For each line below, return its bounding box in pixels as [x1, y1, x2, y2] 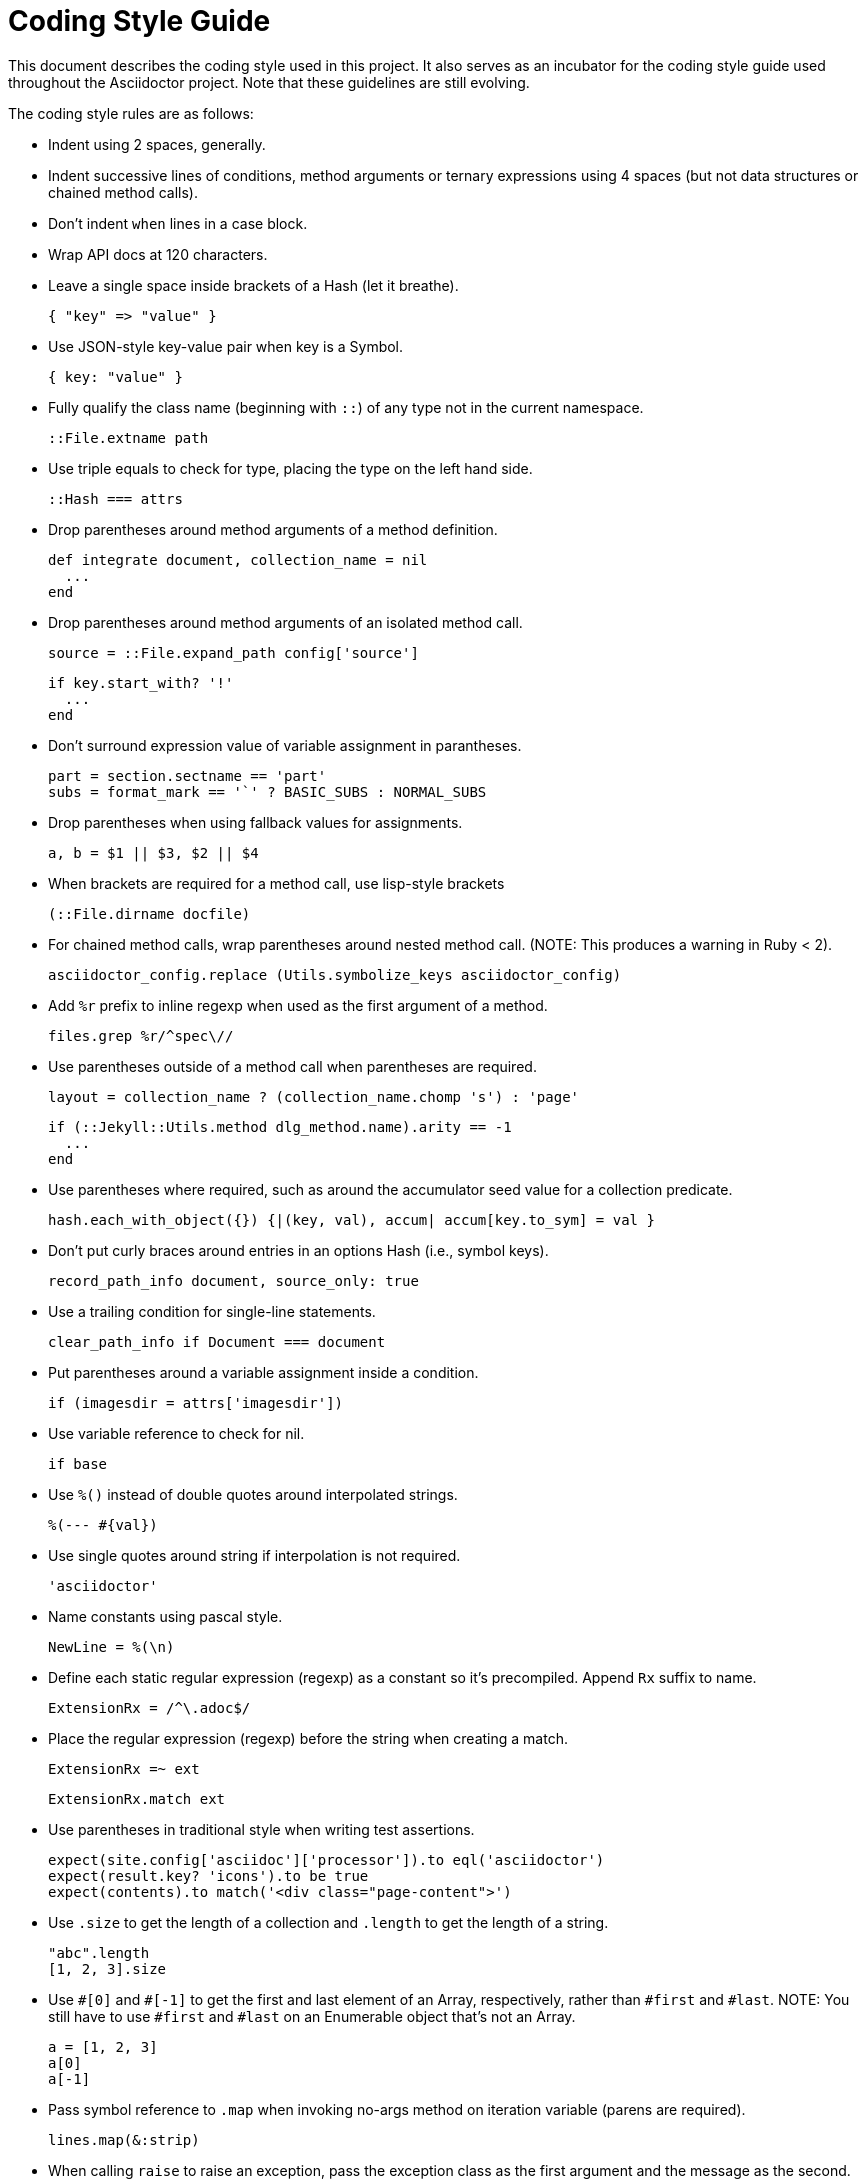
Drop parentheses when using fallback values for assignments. [48, 813, 463, 831]
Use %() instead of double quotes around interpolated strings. [48, 1485, 458, 1503]
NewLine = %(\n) [48, 1638, 175, 1655]
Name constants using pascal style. [48, 1607, 283, 1625]
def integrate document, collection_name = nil [48, 551, 428, 568]
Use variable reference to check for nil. [48, 1424, 305, 1442]
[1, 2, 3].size [48, 1960, 167, 1977]
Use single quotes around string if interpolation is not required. [48, 1546, 461, 1564]
